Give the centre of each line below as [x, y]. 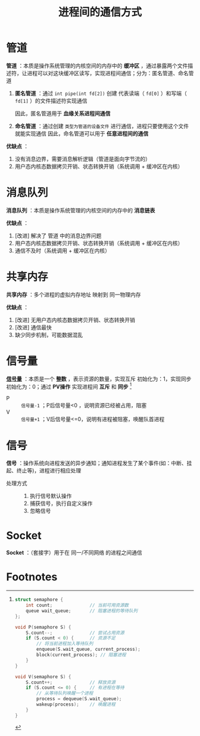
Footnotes [32, 577]
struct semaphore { [39, 600]
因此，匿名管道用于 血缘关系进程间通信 [62, 113]
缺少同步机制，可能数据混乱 [49, 335]
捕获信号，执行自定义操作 [61, 503]
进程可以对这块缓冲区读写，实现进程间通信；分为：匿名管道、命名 [107, 73]
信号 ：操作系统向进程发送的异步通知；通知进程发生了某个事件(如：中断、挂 [99, 463]
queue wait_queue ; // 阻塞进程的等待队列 [82, 611]
